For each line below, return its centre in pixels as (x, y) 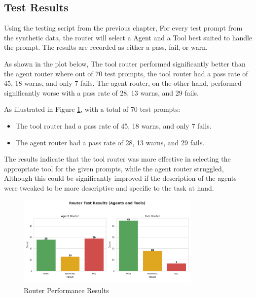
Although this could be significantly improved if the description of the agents (120, 178)
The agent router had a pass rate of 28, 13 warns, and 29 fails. (110, 142)
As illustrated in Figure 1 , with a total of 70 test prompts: (92, 109)
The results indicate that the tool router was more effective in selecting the (117, 159)
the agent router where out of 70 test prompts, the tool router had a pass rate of (126, 73)
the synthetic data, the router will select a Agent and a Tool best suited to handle (128, 37)
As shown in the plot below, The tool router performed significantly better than (125, 63)
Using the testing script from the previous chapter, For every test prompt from (123, 28)
